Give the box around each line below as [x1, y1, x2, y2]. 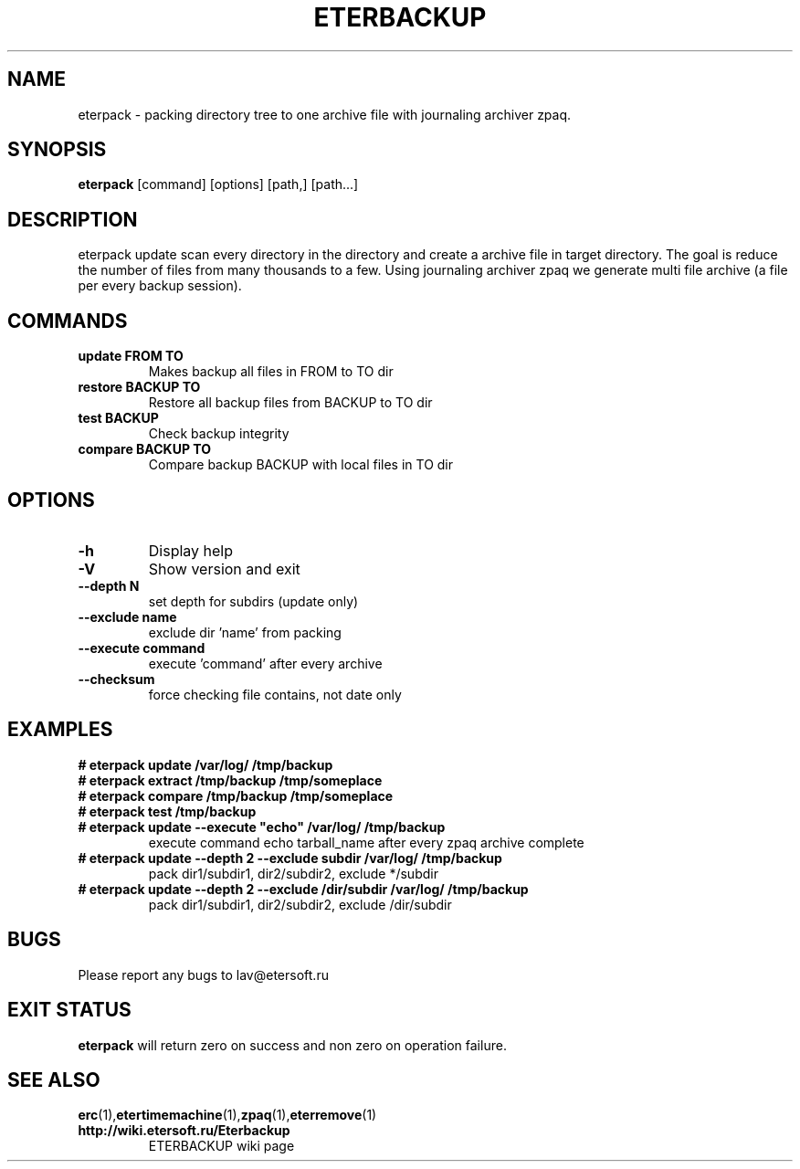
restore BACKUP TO [78, 379, 201, 395]
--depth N [78, 577, 140, 594]
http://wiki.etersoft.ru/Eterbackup [78, 1122, 290, 1139]
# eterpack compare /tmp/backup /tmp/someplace [78, 787, 394, 804]
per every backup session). [78, 278, 242, 294]
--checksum [78, 670, 155, 687]
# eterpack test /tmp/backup [78, 803, 257, 819]
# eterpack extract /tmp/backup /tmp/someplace [78, 772, 383, 788]
